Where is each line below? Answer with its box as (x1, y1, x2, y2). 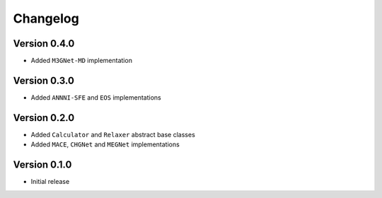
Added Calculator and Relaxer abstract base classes (30, 130, 196, 139)
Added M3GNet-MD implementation (30, 57, 132, 65)
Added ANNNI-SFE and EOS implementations (30, 93, 162, 102)
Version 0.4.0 (13, 37, 75, 49)
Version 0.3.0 (13, 74, 74, 86)
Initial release (30, 177, 70, 186)
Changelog (13, 11, 79, 26)
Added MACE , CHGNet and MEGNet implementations (30, 140, 180, 148)
